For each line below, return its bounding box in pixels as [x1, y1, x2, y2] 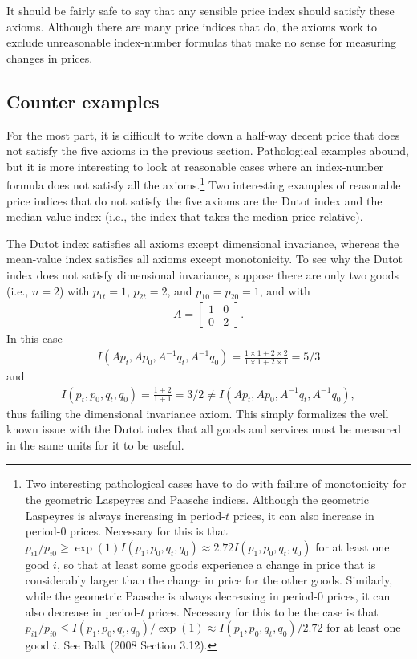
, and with [259, 282, 310, 299]
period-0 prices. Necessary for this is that [25, 523, 228, 539]
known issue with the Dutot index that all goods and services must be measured [6, 421, 401, 437]
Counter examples [6, 88, 160, 113]
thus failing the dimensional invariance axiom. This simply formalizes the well [6, 405, 389, 421]
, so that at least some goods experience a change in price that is [56, 555, 376, 572]
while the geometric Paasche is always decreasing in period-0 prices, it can [25, 588, 391, 604]
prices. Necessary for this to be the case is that [148, 603, 379, 620]
